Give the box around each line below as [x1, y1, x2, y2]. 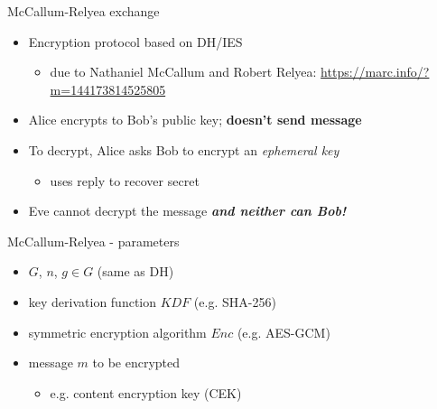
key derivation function [28, 292, 157, 311]
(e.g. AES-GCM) [237, 322, 330, 341]
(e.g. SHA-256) [193, 292, 276, 311]
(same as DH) [97, 262, 174, 281]
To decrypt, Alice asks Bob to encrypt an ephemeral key [28, 140, 339, 159]
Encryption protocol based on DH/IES [28, 32, 243, 51]
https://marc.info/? [321, 62, 430, 81]
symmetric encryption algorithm [28, 322, 207, 341]
